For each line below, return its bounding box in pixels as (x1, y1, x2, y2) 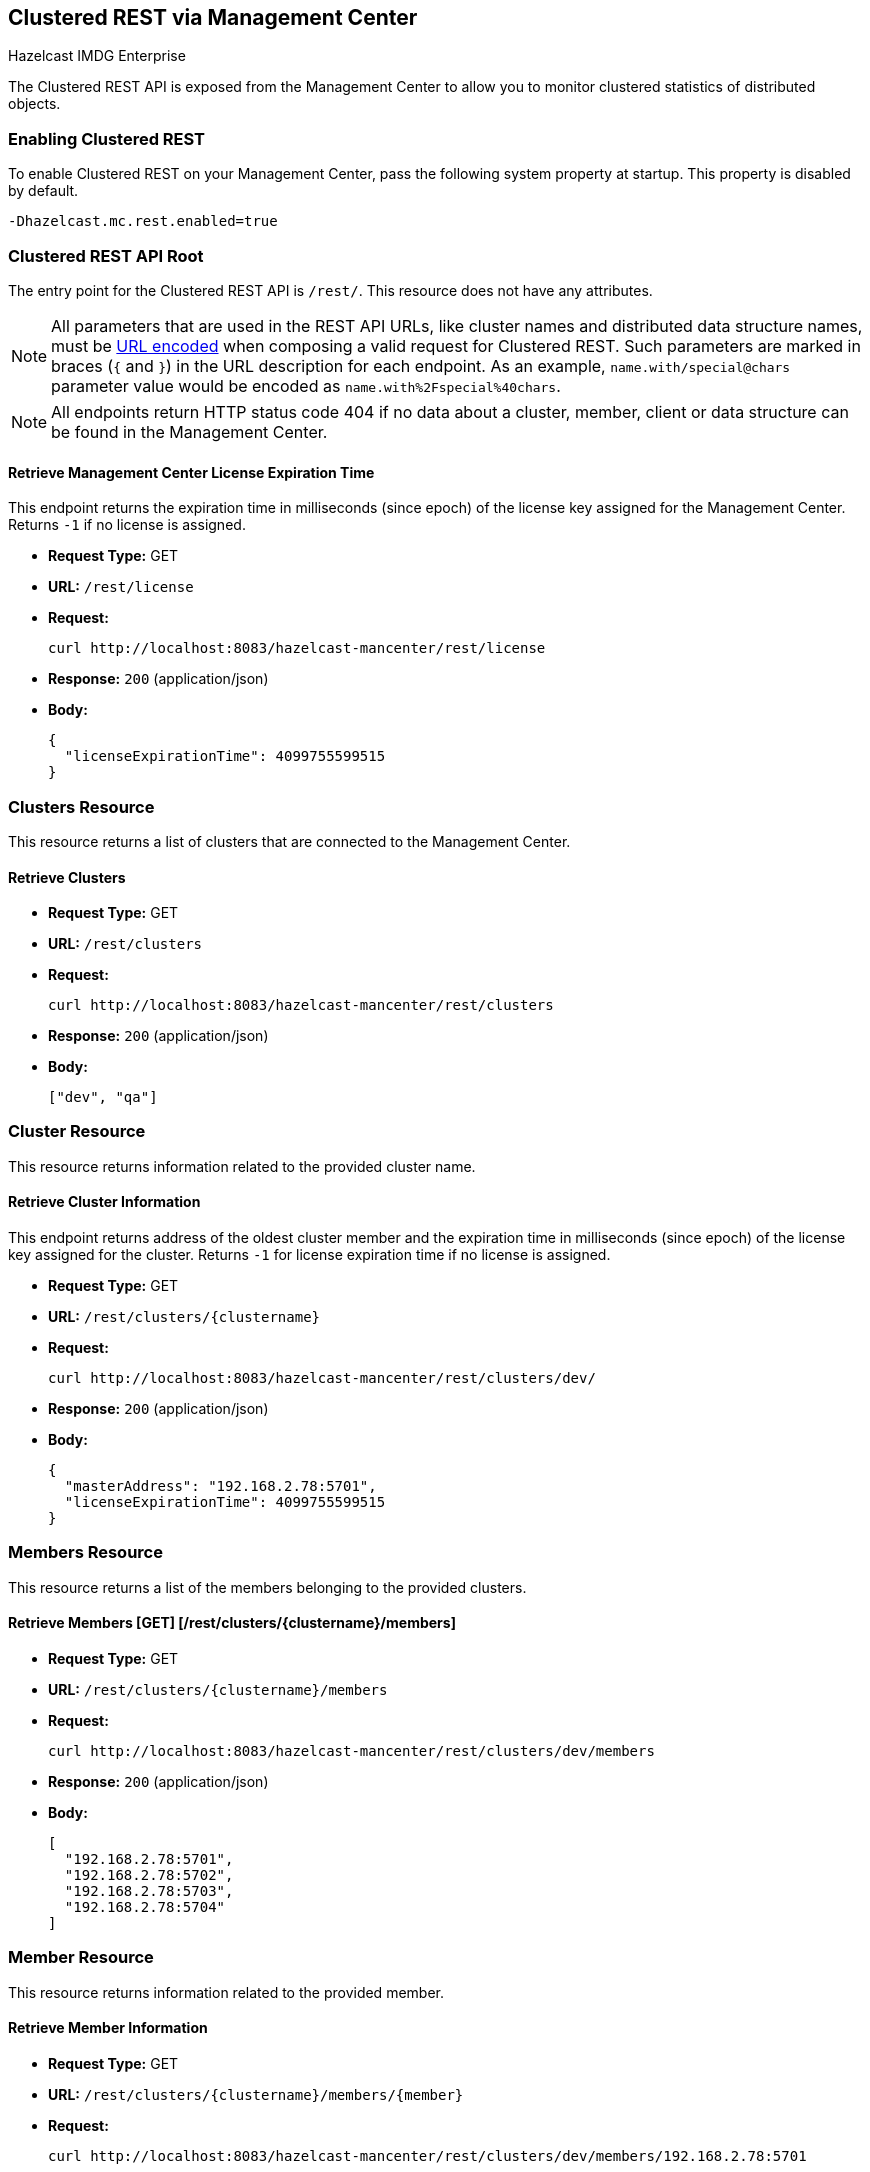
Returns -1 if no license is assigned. (8, 516, 246, 534)
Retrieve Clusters (8, 868, 126, 886)
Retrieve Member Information (8, 2019, 208, 2037)
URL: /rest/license (48, 578, 194, 596)
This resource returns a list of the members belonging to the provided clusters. (8, 1578, 527, 1596)
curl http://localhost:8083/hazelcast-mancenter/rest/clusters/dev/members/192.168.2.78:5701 (48, 2148, 807, 2165)
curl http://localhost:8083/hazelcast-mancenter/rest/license (48, 640, 546, 657)
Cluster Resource (8, 1121, 146, 1142)
